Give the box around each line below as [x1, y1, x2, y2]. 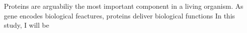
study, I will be [4, 20, 49, 30]
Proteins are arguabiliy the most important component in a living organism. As [4, 1, 244, 11]
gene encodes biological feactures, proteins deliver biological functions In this [4, 10, 235, 20]
